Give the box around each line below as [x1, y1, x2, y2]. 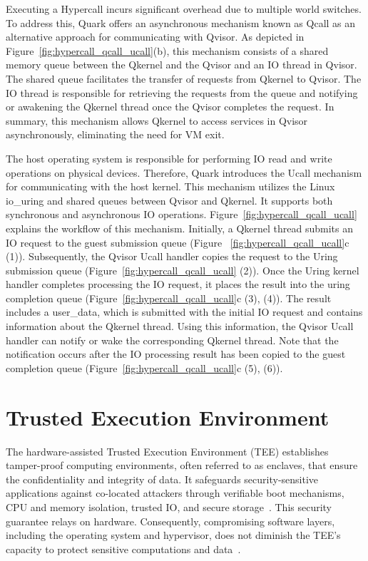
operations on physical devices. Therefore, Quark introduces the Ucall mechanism [6, 165, 362, 180]
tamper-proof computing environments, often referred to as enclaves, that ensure [6, 458, 358, 473]
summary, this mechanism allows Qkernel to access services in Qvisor [6, 113, 308, 128]
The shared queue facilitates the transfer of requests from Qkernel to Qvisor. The [6, 71, 362, 86]
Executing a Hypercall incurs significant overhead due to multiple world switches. [6, 1, 362, 16]
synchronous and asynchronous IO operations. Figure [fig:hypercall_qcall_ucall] [6, 207, 357, 222]
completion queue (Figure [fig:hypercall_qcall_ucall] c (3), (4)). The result [6, 290, 332, 305]
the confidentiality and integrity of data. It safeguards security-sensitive [6, 471, 319, 486]
